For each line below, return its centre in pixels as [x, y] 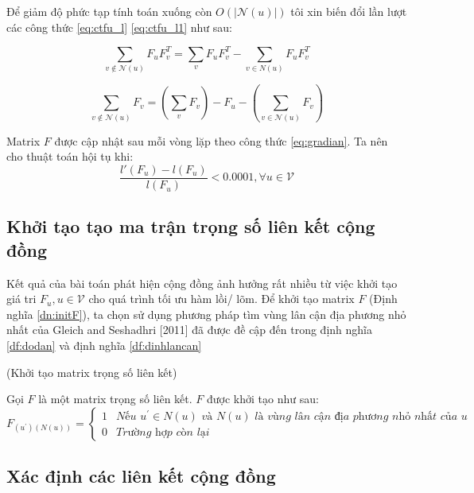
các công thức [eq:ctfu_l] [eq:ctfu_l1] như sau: [120, 27]
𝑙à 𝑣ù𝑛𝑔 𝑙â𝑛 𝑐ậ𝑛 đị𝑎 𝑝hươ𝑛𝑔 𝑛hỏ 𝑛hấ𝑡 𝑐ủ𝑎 [356, 417]
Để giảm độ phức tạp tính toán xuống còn [109, 11]
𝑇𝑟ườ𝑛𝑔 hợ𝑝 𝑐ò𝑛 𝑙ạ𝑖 [163, 433]
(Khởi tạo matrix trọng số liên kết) [92, 372]
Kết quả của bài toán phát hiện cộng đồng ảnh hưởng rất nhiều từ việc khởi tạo [202, 283]
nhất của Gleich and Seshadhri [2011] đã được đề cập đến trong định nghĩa [189, 330]
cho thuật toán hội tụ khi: [70, 156]
